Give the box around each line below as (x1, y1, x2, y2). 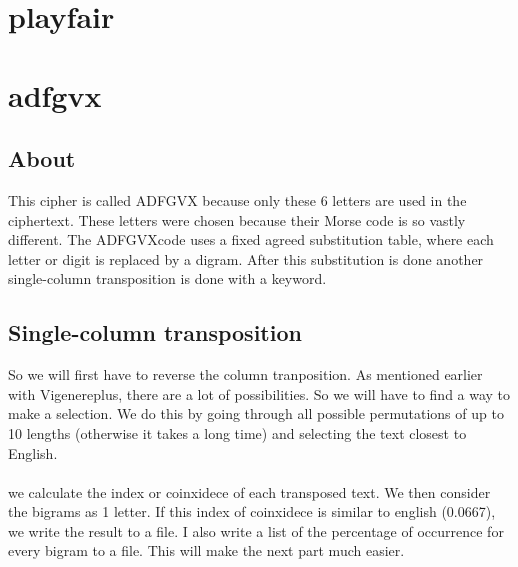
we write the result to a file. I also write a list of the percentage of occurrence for (8, 520, 504, 541)
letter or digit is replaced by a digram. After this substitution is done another (8, 248, 484, 269)
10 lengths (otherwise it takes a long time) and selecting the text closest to (8, 422, 467, 443)
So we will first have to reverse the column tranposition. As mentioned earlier (8, 364, 483, 385)
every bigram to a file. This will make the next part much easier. (8, 540, 405, 561)
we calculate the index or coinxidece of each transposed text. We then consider (8, 481, 491, 502)
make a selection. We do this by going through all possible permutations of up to (8, 403, 504, 424)
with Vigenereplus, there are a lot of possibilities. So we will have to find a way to (8, 383, 511, 404)
